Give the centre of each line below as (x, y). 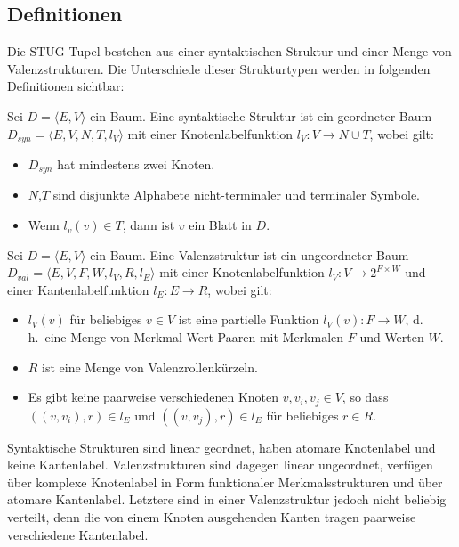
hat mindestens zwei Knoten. (136, 164)
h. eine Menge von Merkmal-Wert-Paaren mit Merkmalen (186, 337)
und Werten (392, 337)
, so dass (365, 397)
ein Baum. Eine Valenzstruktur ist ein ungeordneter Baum (250, 254)
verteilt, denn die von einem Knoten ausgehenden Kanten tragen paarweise (212, 517)
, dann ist (149, 225)
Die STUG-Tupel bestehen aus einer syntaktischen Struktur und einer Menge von (229, 51)
